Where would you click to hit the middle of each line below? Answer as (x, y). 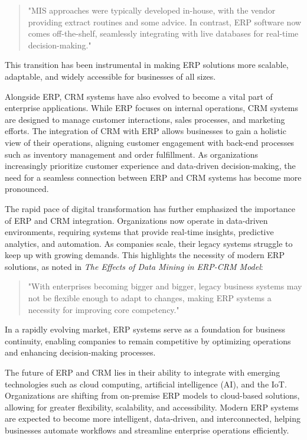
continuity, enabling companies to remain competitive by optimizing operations (148, 340)
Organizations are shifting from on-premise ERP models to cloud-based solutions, (152, 395)
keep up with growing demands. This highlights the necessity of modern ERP (145, 255)
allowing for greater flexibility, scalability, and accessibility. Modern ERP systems (152, 407)
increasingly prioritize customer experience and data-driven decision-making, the (150, 166)
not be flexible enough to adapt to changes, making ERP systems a (150, 298)
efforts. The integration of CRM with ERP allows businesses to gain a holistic (146, 131)
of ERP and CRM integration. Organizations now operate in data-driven (136, 220)
